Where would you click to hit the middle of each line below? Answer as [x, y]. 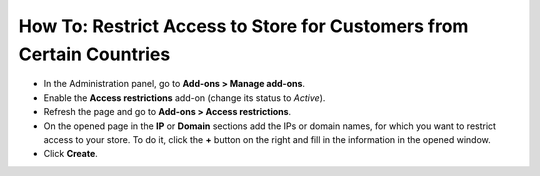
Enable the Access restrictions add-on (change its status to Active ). [184, 97]
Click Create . [71, 154]
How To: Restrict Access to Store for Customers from [243, 26]
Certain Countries [94, 54]
